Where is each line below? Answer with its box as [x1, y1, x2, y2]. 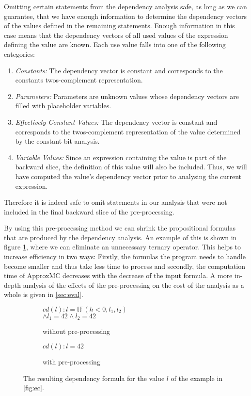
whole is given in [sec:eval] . [4, 289, 83, 299]
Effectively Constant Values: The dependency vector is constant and [15, 116, 218, 127]
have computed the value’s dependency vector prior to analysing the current [15, 171, 242, 181]
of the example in [171, 373, 223, 383]
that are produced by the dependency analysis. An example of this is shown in [4, 232, 237, 242]
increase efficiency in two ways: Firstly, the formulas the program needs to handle [4, 251, 246, 262]
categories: [4, 49, 35, 59]
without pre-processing [43, 326, 110, 336]
